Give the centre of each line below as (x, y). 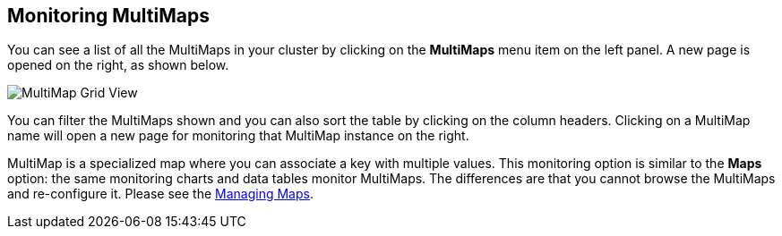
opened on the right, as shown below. (118, 65)
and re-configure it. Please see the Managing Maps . (160, 194)
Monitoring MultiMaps (108, 16)
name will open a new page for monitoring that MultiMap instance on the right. (238, 136)
